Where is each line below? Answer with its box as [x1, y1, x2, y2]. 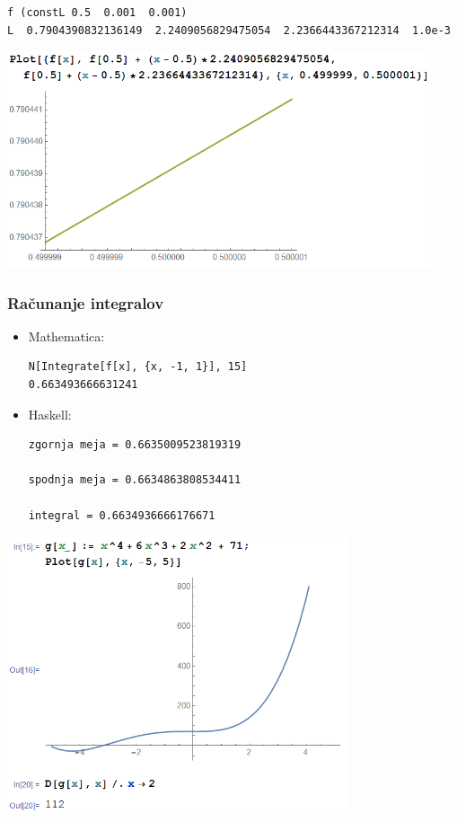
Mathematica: [28, 326, 105, 345]
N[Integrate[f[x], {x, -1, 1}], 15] [28, 360, 248, 374]
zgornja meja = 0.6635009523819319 [28, 438, 242, 452]
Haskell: [28, 404, 72, 423]
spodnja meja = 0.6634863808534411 [28, 473, 242, 487]
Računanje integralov [7, 291, 164, 314]
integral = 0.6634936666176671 [28, 508, 215, 522]
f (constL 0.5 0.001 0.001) [7, 6, 188, 19]
